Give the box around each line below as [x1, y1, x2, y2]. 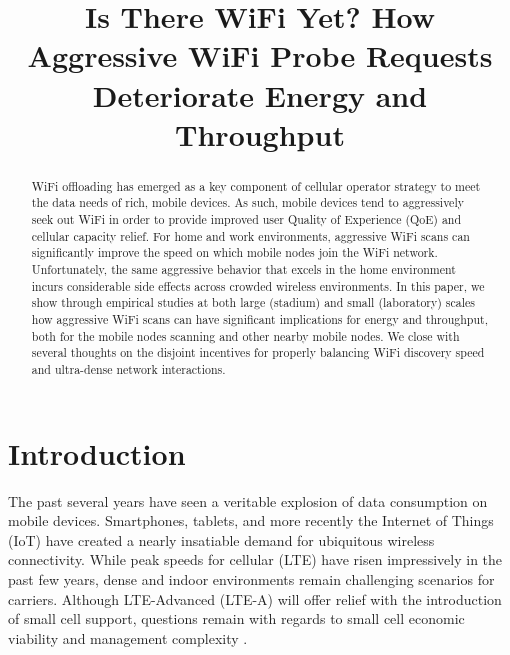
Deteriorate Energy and [92, 74, 428, 115]
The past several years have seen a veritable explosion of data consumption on [8, 490, 488, 511]
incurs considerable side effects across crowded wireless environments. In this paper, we [31, 277, 485, 294]
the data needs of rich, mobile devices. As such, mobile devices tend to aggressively [31, 194, 464, 211]
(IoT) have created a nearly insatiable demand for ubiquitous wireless [8, 529, 435, 550]
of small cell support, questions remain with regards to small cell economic [8, 608, 465, 629]
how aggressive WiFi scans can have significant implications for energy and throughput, [31, 310, 488, 327]
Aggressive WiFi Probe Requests [27, 35, 493, 76]
